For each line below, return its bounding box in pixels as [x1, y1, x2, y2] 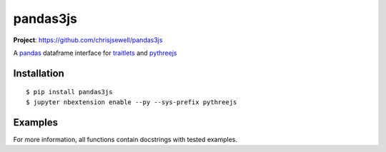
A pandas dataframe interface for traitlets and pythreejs [13, 49, 177, 57]
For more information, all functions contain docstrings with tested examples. [13, 135, 238, 143]
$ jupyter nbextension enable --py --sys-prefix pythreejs [26, 98, 237, 106]
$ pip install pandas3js [26, 88, 113, 96]
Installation [13, 67, 64, 79]
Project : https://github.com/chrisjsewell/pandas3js [13, 36, 163, 44]
